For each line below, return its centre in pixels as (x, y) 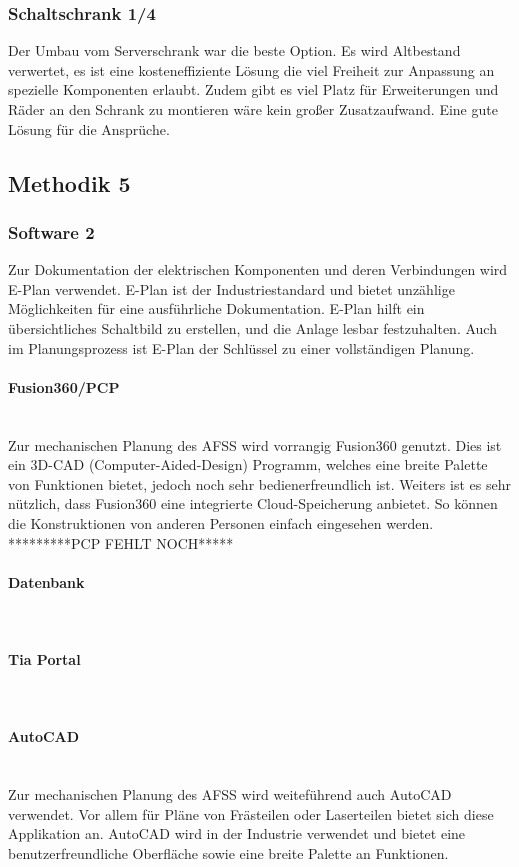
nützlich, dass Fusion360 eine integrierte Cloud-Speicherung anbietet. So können (253, 503)
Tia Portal (44, 659)
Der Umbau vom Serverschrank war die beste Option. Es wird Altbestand (234, 50)
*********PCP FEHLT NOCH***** (121, 542)
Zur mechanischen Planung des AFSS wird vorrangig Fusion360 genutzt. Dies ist (255, 444)
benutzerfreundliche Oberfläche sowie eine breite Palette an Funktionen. (228, 853)
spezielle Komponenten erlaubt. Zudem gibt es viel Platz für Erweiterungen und (253, 89)
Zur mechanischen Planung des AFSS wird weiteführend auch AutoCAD (230, 794)
